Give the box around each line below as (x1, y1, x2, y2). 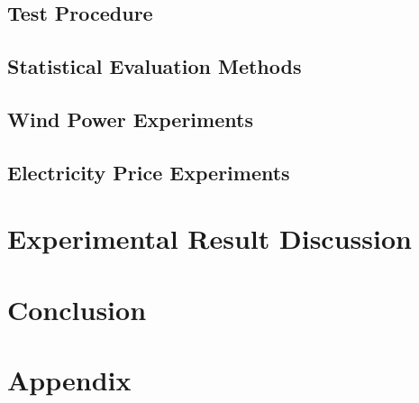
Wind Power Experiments (7, 105, 253, 133)
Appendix (7, 362, 132, 398)
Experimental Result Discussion (7, 220, 412, 257)
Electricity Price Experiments (7, 158, 290, 186)
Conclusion (7, 290, 147, 327)
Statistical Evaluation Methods (7, 52, 302, 80)
